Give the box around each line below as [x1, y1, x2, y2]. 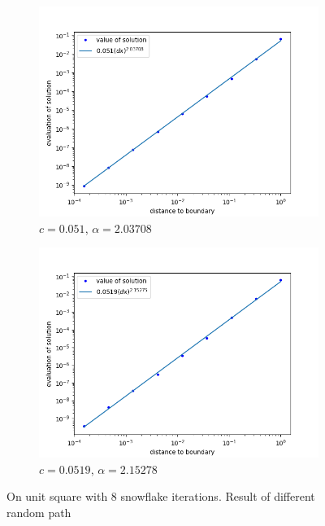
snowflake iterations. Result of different [120, 488, 315, 505]
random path [6, 503, 71, 520]
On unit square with [6, 488, 108, 505]
